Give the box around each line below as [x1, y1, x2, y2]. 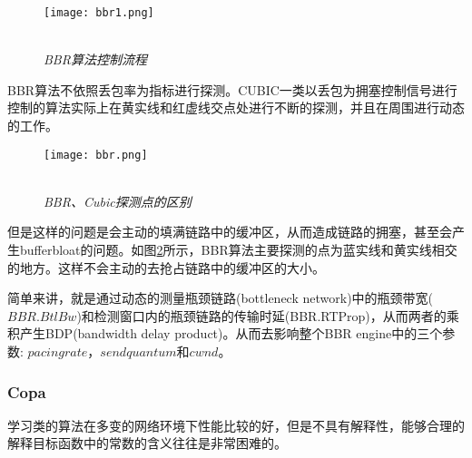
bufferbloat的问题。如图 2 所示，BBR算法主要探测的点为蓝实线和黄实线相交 [19, 240, 457, 259]
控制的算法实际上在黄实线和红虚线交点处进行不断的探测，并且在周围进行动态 [7, 98, 465, 117]
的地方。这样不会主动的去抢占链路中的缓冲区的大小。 [7, 258, 325, 277]
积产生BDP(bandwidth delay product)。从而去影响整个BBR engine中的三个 [7, 324, 443, 343]
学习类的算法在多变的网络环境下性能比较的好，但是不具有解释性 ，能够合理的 [7, 415, 465, 434]
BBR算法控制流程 [44, 50, 147, 69]
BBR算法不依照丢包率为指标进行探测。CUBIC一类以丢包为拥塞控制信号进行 [7, 80, 457, 99]
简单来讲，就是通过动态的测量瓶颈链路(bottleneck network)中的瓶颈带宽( [7, 288, 434, 307]
